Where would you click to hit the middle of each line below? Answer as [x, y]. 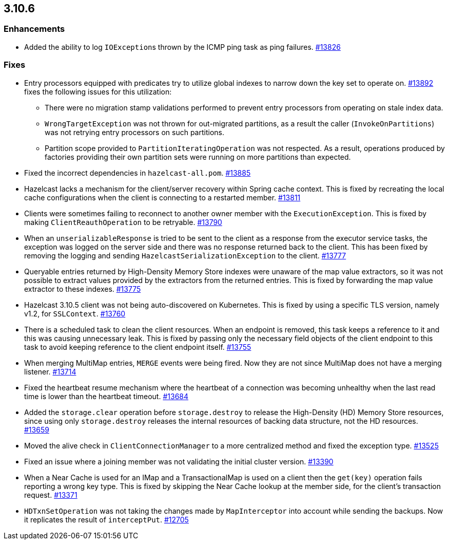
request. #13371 [51, 495]
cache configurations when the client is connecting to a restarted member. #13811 [162, 197]
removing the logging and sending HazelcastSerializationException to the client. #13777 [185, 255]
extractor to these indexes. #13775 [83, 289]
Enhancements [34, 29]
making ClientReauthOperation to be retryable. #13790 [123, 222]
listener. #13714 [50, 371]
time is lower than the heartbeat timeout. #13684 [106, 396]
